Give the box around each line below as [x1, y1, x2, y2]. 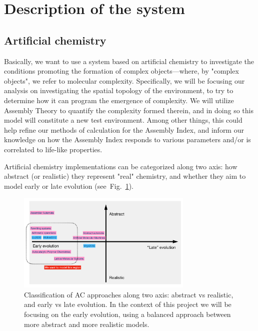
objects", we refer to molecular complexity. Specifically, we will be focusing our [4, 75, 245, 86]
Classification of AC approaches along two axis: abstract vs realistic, [24, 289, 233, 299]
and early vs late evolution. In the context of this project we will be [24, 299, 231, 309]
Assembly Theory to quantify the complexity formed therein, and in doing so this [4, 105, 253, 115]
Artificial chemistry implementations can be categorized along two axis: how [4, 161, 237, 171]
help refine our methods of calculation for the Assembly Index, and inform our [4, 124, 244, 135]
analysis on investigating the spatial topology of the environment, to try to [4, 85, 233, 96]
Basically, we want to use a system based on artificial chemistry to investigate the [4, 56, 254, 66]
